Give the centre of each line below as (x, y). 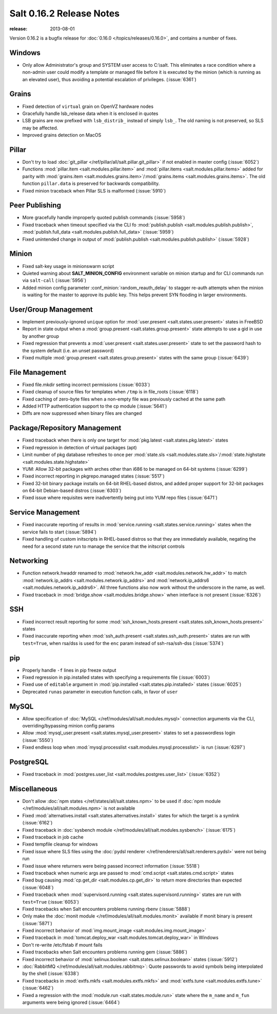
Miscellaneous (33, 789)
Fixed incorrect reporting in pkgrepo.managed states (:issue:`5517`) (94, 476)
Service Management (45, 513)
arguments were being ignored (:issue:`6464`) (71, 1002)
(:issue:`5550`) (38, 740)
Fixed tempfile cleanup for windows (60, 844)
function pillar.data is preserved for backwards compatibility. (91, 184)
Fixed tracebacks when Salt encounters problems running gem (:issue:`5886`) (105, 952)
